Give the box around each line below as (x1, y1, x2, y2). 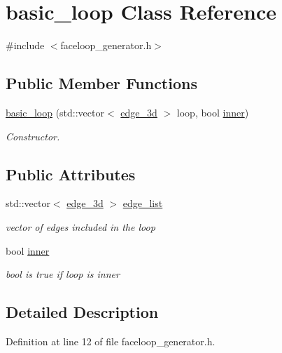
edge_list (122, 196, 163, 211)
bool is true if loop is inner (6, 267, 120, 281)
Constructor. (6, 128, 60, 143)
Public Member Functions (6, 72, 197, 94)
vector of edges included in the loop (6, 219, 155, 234)
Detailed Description (6, 301, 159, 323)
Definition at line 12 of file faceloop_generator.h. (6, 333, 216, 348)
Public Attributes (6, 163, 136, 185)
